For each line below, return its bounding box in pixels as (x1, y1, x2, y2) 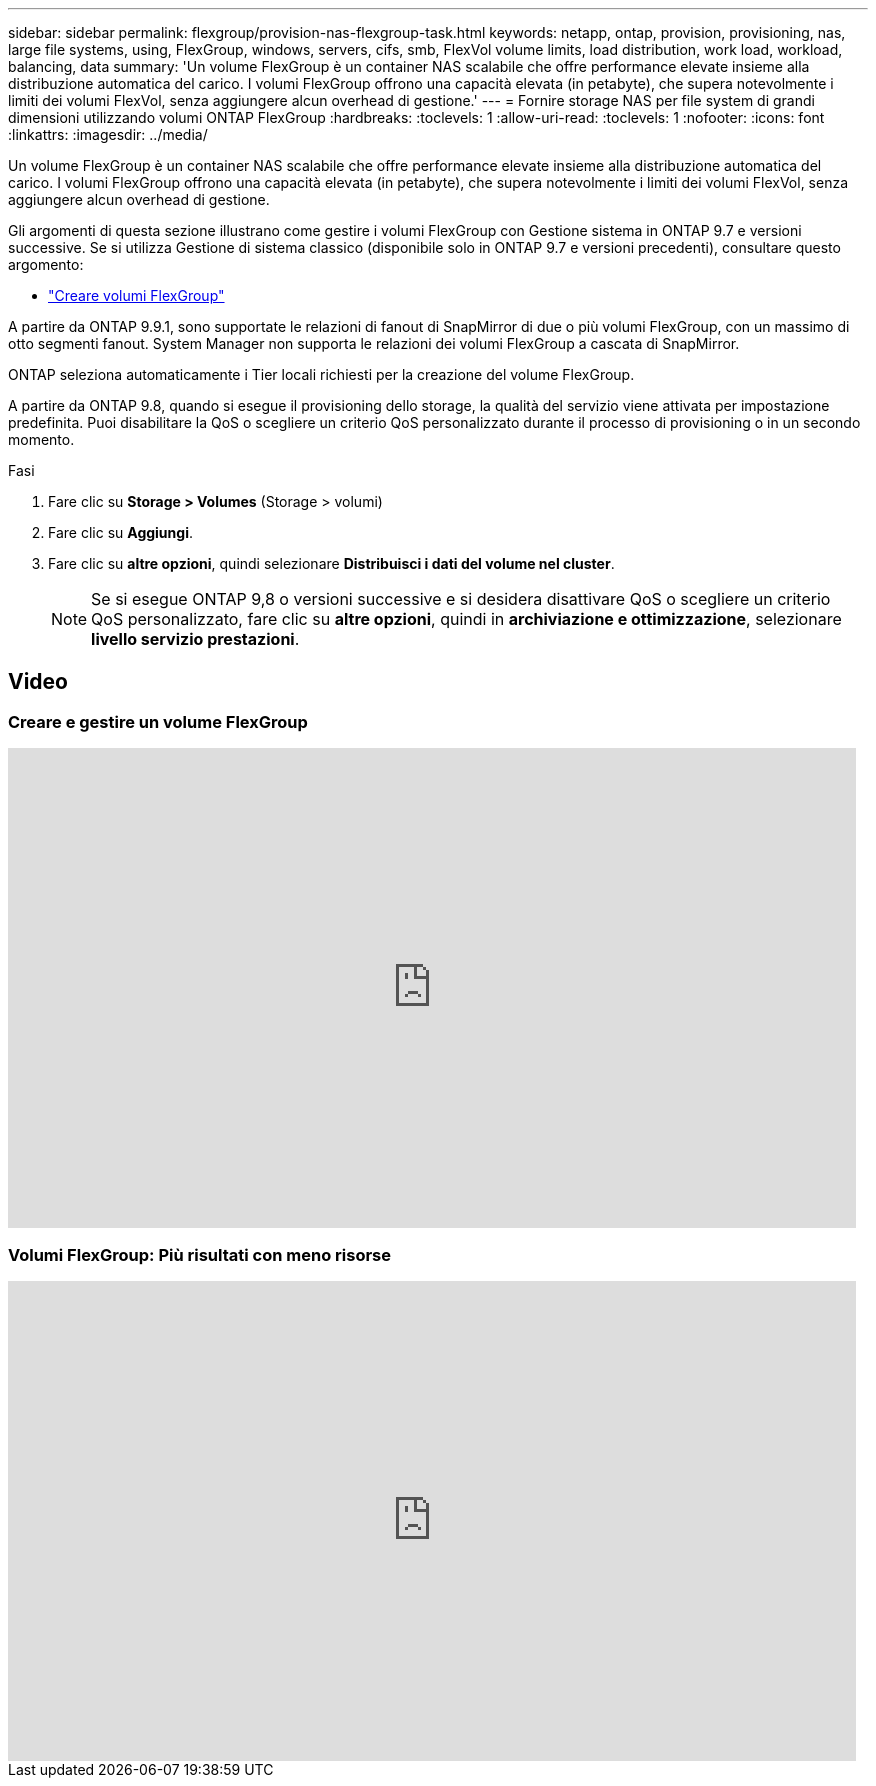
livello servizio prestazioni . (91, 629, 300, 649)
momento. (8, 431, 75, 448)
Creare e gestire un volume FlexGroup (8, 711, 308, 732)
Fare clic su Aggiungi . (48, 524, 193, 541)
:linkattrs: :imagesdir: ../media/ (8, 126, 208, 143)
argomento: (8, 256, 84, 273)
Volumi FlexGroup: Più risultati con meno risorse (8, 1244, 392, 1265)
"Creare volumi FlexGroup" (48, 287, 225, 304)
